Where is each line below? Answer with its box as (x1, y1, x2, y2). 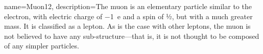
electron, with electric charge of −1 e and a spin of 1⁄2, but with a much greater (4, 11, 253, 21)
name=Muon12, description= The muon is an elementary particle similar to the (4, 1, 252, 11)
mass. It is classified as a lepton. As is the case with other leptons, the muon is (4, 21, 251, 31)
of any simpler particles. (4, 40, 79, 51)
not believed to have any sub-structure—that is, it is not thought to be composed (4, 30, 259, 41)
